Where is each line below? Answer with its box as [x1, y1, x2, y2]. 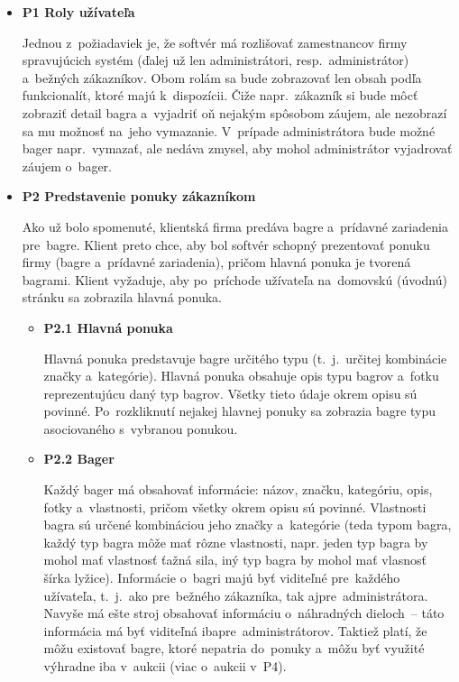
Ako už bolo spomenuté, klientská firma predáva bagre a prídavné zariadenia [22, 217, 448, 235]
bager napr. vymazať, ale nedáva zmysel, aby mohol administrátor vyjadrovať [22, 139, 453, 158]
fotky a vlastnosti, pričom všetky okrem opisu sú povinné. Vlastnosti [43, 497, 427, 516]
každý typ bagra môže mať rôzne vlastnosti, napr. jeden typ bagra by [43, 532, 428, 551]
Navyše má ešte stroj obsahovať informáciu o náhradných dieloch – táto [43, 604, 445, 622]
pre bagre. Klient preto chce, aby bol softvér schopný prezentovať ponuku [22, 235, 430, 253]
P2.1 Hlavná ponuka [43, 318, 173, 336]
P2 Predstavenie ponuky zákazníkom [22, 187, 256, 206]
